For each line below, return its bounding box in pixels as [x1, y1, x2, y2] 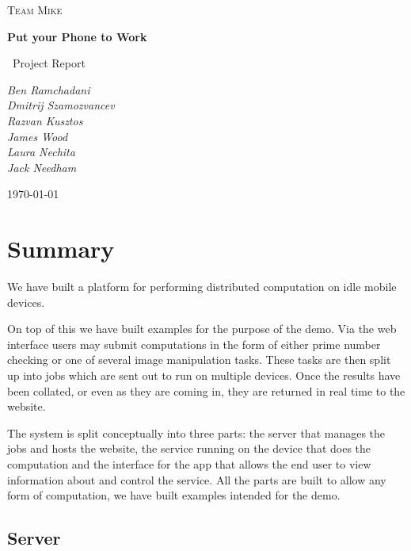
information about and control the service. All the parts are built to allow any [7, 471, 386, 488]
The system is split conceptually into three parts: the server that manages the [7, 424, 386, 441]
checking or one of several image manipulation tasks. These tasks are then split [7, 351, 391, 368]
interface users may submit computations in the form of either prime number [7, 335, 381, 352]
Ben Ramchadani [7, 81, 90, 98]
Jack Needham [7, 159, 77, 175]
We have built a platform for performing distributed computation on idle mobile [7, 278, 397, 295]
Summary [7, 232, 115, 265]
